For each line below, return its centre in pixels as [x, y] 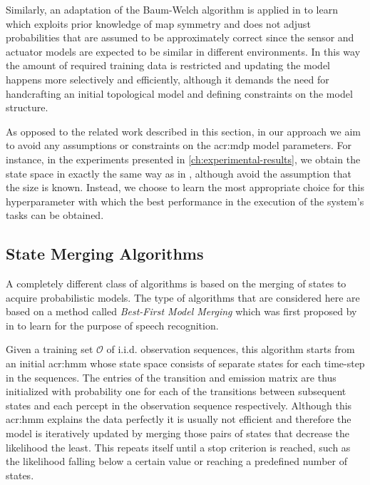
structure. [27, 107]
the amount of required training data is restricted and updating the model [168, 65]
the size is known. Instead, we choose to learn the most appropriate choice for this [185, 187]
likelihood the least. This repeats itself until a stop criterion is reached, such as [178, 447]
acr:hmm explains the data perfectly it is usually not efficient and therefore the [179, 419]
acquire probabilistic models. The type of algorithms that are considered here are [183, 297]
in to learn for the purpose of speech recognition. [112, 325]
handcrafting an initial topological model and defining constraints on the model [179, 93]
